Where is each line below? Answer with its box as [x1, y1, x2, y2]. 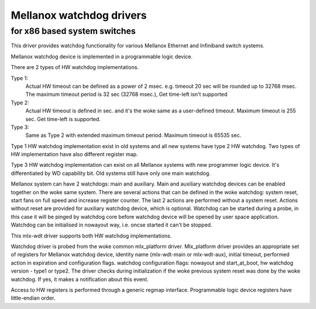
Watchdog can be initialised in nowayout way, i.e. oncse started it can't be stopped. [11, 221, 212, 228]
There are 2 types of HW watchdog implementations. [11, 64, 139, 71]
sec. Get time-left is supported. [25, 115, 101, 122]
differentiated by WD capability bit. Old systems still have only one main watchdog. [11, 170, 211, 177]
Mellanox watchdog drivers [11, 9, 147, 22]
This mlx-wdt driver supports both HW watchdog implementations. [11, 232, 172, 239]
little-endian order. [11, 294, 56, 301]
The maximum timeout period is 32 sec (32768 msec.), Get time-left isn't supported [25, 91, 228, 98]
